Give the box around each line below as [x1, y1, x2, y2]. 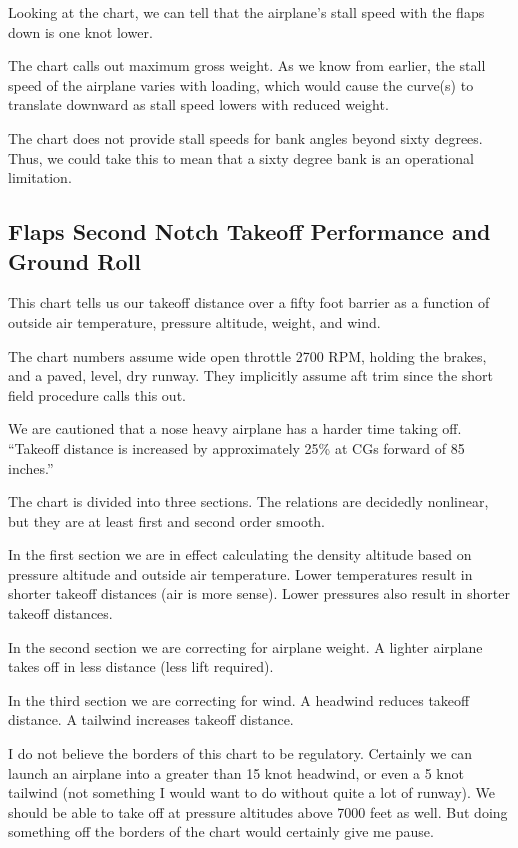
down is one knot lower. [8, 21, 153, 42]
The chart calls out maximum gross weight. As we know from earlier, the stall [8, 55, 486, 76]
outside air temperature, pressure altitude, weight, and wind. [8, 311, 381, 332]
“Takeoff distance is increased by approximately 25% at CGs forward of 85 [8, 437, 465, 458]
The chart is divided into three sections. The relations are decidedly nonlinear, [8, 491, 489, 512]
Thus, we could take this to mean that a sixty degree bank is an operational [8, 147, 474, 168]
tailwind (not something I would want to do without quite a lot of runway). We [8, 782, 496, 803]
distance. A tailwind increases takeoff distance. [8, 709, 294, 730]
